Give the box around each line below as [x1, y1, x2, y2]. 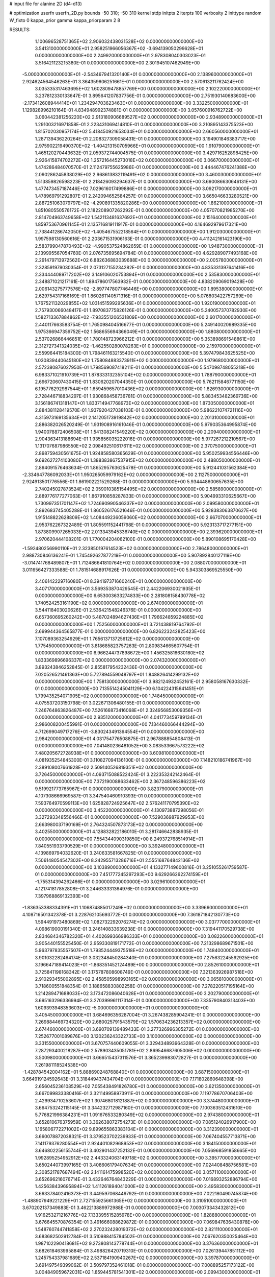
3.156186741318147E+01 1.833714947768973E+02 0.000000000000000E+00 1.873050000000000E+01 [35, 400, 255, 406]
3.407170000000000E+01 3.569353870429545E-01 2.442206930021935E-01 [35, 585, 201, 592]
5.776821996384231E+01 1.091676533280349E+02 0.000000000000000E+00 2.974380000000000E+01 [35, 1112, 260, 1118]
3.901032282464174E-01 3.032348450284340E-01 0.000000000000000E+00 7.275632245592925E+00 [35, 954, 259, 960]
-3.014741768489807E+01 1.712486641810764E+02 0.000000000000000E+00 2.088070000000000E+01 [22, 559, 246, 565]
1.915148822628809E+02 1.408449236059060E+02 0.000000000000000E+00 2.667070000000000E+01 [35, 514, 262, 521]
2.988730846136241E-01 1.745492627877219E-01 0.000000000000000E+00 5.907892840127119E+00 [22, 552, 241, 559]
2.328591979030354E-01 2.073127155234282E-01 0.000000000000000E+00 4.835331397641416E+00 [35, 264, 255, 270]
